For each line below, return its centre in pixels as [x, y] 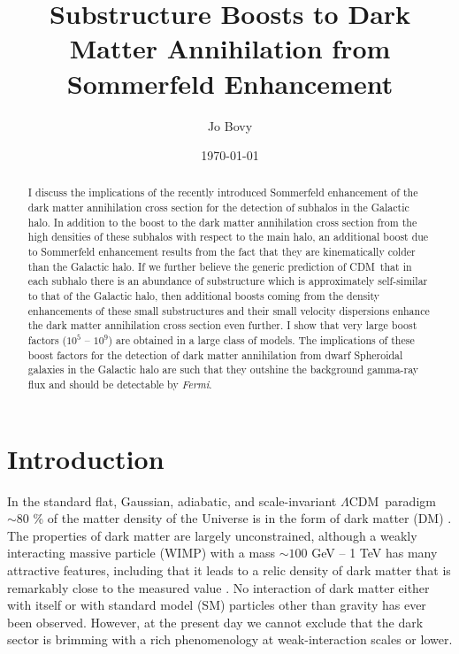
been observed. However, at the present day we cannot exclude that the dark [215, 622]
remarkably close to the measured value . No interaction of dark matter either [218, 587]
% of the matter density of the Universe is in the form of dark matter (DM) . [242, 518]
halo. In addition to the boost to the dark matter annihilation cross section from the [222, 222]
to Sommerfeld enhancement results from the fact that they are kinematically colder [222, 252]
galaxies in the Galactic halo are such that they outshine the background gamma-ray [223, 369]
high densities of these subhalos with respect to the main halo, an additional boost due [228, 237]
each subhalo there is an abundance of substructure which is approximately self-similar [228, 281]
